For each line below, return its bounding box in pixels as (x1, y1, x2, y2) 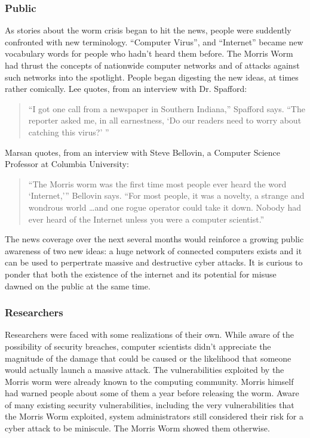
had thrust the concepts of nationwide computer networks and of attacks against (5, 59, 300, 71)
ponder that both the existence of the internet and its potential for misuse (5, 267, 277, 280)
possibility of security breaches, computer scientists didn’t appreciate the (5, 340, 271, 352)
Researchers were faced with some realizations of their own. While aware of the (5, 328, 294, 341)
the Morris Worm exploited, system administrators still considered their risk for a (5, 410, 303, 422)
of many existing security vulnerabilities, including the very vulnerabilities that (5, 398, 294, 411)
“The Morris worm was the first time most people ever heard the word (28, 177, 287, 190)
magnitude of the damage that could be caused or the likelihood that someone (5, 351, 291, 364)
